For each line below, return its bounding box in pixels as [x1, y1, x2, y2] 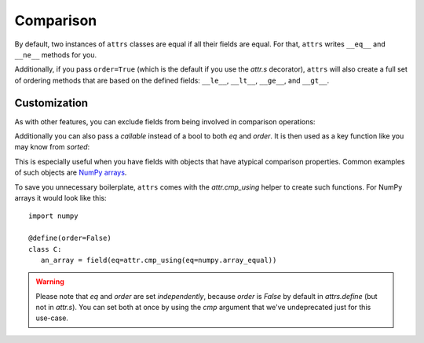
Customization [14, 96, 89, 109]
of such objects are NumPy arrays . [14, 168, 127, 177]
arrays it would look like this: [14, 193, 107, 202]
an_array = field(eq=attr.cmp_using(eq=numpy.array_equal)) [40, 256, 277, 264]
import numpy [28, 212, 79, 220]
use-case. [35, 313, 68, 323]
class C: [28, 245, 62, 253]
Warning [35, 277, 64, 286]
